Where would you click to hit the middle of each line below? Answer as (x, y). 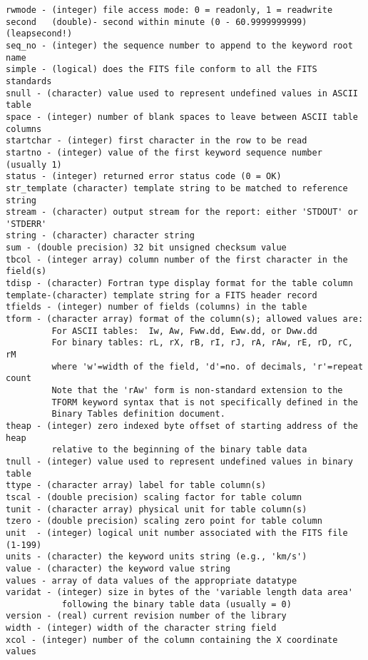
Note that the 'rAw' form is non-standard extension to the (197, 390)
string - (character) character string (100, 236)
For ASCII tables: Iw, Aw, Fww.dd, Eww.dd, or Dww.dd (184, 331)
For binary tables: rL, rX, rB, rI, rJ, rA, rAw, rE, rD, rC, (202, 343)
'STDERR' (26, 224)
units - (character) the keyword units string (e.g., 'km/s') (157, 557)
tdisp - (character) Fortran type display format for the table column (179, 284)
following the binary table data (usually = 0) (177, 604)
